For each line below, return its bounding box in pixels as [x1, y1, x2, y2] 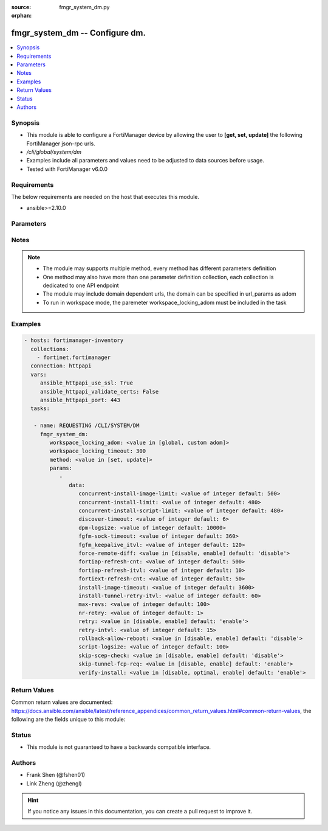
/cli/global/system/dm [26, 148, 82, 155]
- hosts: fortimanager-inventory [24, 337, 124, 344]
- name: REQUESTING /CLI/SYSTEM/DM [33, 422, 140, 429]
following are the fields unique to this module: [11, 715, 126, 723]
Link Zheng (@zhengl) [26, 779, 82, 787]
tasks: [30, 405, 50, 412]
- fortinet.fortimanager [36, 354, 111, 361]
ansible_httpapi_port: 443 [39, 397, 121, 404]
